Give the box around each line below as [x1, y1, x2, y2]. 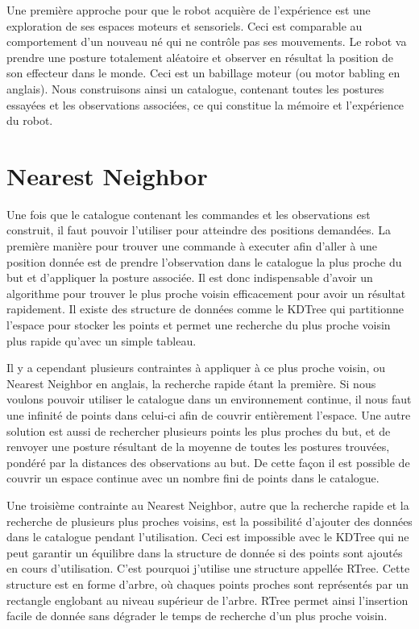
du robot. [6, 112, 53, 129]
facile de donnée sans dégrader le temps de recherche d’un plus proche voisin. [6, 607, 388, 624]
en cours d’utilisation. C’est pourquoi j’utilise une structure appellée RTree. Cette [6, 560, 410, 577]
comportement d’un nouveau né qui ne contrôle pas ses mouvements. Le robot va [6, 33, 407, 50]
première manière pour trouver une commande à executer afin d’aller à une [6, 238, 377, 254]
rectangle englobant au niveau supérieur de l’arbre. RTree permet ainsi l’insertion [6, 591, 409, 608]
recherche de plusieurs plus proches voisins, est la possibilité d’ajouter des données [6, 512, 413, 529]
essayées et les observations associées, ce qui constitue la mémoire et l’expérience [6, 96, 404, 113]
